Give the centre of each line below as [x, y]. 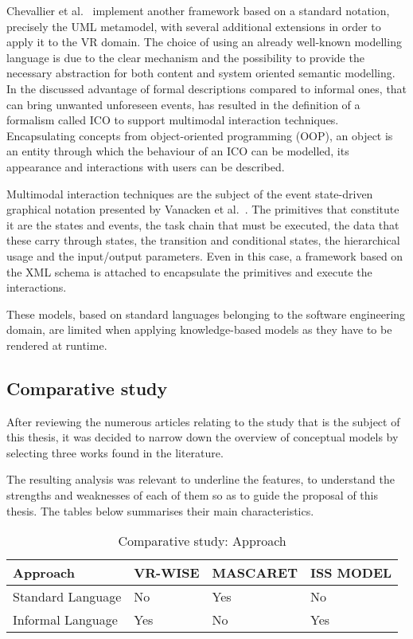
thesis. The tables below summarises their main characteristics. [160, 510]
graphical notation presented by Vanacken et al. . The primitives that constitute [203, 209]
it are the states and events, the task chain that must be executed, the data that [203, 224]
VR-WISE [167, 573]
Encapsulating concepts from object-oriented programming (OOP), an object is [200, 135]
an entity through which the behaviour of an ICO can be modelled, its [178, 151]
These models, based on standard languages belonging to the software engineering [206, 314]
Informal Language [65, 620]
